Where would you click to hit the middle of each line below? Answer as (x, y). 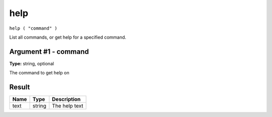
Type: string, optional (32, 63)
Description (66, 99)
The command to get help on (40, 73)
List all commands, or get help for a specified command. (68, 37)
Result (20, 87)
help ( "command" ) (33, 28)
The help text (68, 106)
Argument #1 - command (49, 51)
